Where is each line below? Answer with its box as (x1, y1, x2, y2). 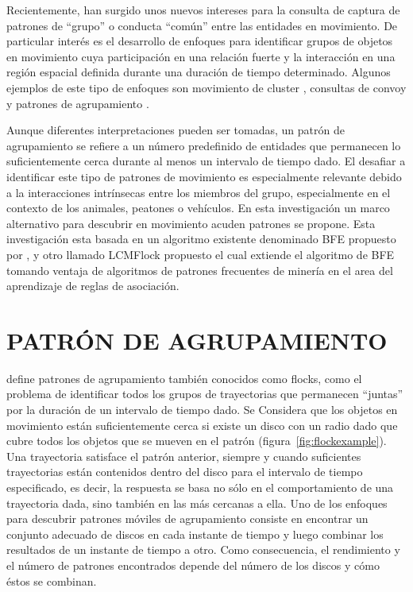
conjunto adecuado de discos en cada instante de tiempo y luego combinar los (6, 525, 384, 542)
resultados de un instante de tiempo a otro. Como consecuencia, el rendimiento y (6, 541, 400, 558)
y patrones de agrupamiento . (6, 95, 149, 111)
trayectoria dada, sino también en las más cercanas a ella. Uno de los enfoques (6, 494, 388, 511)
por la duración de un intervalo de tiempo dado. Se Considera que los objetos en (6, 401, 398, 417)
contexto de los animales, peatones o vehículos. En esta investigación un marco (6, 199, 390, 216)
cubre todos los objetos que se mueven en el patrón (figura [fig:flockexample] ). (6, 432, 387, 449)
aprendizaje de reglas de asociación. (6, 277, 179, 294)
